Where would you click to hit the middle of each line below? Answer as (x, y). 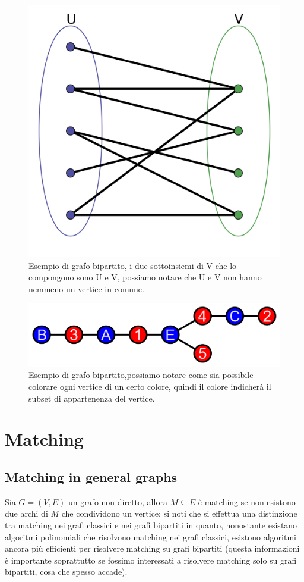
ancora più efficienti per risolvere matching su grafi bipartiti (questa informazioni (152, 548)
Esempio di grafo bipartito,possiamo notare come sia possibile (141, 375)
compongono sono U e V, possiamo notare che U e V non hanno (145, 277)
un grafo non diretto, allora (118, 501)
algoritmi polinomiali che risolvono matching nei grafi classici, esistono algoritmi (151, 536)
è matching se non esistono (247, 501)
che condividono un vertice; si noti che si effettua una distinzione (179, 513)
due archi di (26, 513)
